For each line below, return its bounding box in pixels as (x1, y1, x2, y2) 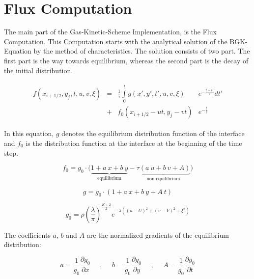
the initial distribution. (4, 65, 73, 75)
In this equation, (4, 128, 54, 139)
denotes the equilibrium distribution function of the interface (61, 128, 245, 139)
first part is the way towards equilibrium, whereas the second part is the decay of (4, 55, 249, 65)
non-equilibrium (146, 176, 180, 181)
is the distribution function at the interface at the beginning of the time (26, 138, 242, 148)
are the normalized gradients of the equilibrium (86, 229, 229, 240)
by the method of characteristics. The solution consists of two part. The (33, 46, 250, 56)
